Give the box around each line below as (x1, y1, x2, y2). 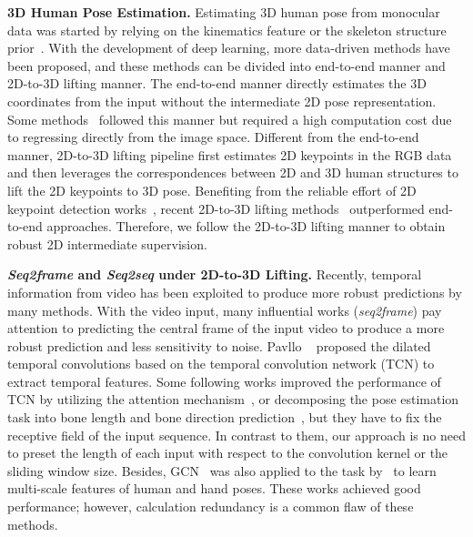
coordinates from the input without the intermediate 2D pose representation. (7, 91, 437, 110)
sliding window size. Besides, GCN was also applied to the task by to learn (7, 461, 437, 480)
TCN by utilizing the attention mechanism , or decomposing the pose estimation (7, 390, 459, 409)
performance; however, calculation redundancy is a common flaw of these (7, 497, 414, 516)
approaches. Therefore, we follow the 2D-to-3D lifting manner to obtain (46, 217, 446, 236)
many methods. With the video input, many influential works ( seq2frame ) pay (7, 300, 442, 319)
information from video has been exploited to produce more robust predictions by (7, 282, 462, 301)
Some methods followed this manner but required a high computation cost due (7, 109, 452, 128)
